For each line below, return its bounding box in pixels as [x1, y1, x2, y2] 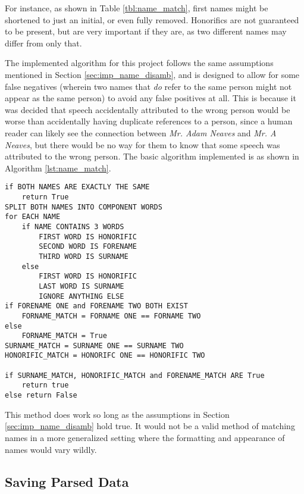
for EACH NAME [5, 212, 61, 221]
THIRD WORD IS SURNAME [39, 252, 129, 261]
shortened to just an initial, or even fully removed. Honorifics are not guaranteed [5, 13, 299, 26]
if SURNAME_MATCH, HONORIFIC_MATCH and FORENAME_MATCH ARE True [5, 371, 265, 380]
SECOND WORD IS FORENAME [39, 242, 137, 251]
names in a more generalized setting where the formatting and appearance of [5, 431, 285, 443]
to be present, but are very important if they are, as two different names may [5, 25, 287, 37]
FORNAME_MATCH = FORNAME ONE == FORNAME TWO [21, 311, 201, 320]
